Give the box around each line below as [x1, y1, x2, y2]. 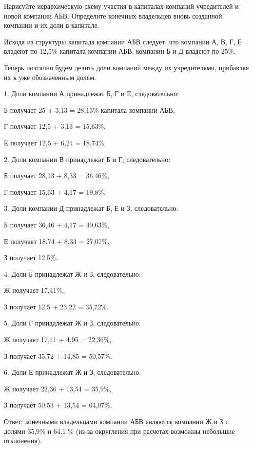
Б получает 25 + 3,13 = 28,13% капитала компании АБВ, [4, 104, 175, 115]
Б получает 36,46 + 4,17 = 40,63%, [4, 219, 109, 229]
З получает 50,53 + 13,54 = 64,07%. [4, 400, 112, 410]
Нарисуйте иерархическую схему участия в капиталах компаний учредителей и [4, 1, 239, 11]
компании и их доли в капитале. [4, 20, 99, 30]
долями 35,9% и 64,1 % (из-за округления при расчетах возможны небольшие [4, 426, 235, 436]
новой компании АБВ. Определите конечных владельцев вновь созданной [4, 10, 222, 20]
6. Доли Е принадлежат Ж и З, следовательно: [4, 367, 141, 377]
